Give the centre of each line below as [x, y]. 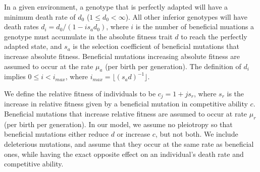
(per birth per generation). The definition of [173, 66]
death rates [21, 26]
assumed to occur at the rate [49, 66]
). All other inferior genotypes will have [186, 16]
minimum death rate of [40, 16]
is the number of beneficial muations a [195, 26]
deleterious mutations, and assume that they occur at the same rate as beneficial [129, 144]
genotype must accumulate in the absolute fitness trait [88, 36]
